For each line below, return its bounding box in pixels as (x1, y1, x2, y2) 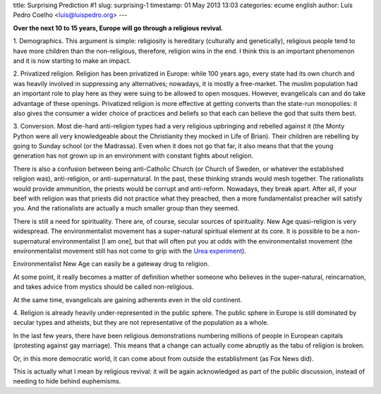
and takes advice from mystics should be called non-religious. (13, 282, 194, 291)
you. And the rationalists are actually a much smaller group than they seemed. (13, 204, 240, 213)
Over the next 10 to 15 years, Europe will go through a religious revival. (13, 23, 224, 32)
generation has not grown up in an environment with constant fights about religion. (13, 152, 254, 160)
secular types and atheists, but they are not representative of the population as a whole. (13, 318, 270, 327)
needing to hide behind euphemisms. (13, 377, 121, 386)
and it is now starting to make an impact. (13, 56, 131, 65)
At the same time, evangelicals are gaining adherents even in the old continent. (13, 295, 243, 304)
